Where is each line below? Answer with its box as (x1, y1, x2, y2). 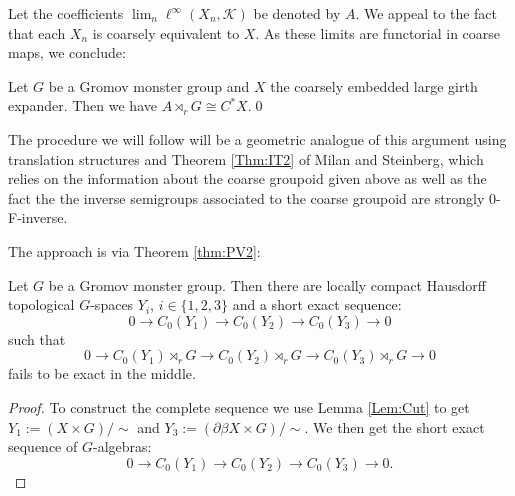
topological (8, 294, 75, 315)
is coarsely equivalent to (92, 22, 240, 43)
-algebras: (92, 436, 152, 457)
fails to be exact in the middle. (8, 363, 196, 384)
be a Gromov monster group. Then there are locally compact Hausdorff (48, 274, 486, 295)
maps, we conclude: (8, 42, 126, 63)
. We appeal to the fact (355, 3, 498, 23)
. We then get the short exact (304, 416, 485, 437)
